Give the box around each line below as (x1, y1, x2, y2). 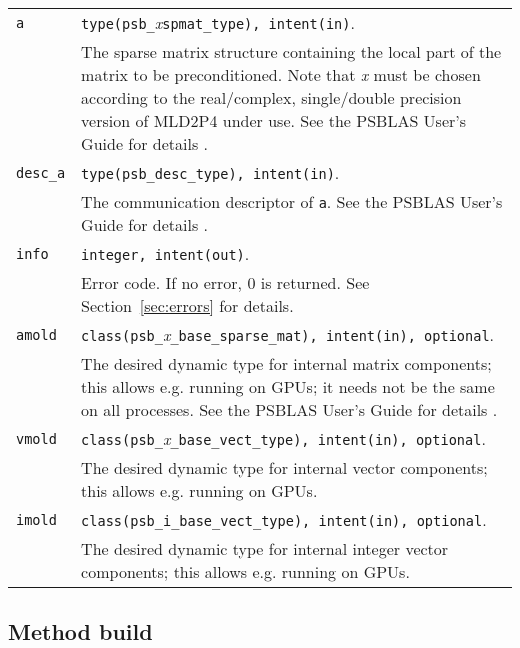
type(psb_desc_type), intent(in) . (81, 161, 340, 184)
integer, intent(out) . (81, 242, 250, 265)
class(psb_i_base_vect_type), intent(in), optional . (81, 508, 487, 531)
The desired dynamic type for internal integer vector (81, 537, 449, 560)
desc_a (16, 164, 66, 181)
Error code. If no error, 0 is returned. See (81, 271, 370, 294)
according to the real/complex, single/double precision (81, 86, 462, 109)
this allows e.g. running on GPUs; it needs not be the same (81, 375, 495, 398)
